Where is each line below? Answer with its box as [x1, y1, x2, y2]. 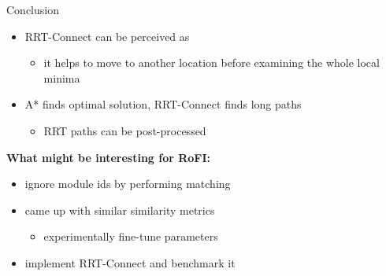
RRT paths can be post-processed [43, 122, 206, 138]
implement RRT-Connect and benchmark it [24, 254, 236, 270]
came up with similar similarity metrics [24, 201, 215, 218]
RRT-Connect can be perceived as [24, 28, 190, 44]
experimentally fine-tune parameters [43, 228, 218, 245]
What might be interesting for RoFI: [6, 149, 211, 165]
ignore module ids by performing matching [24, 175, 231, 192]
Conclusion [6, 2, 59, 17]
